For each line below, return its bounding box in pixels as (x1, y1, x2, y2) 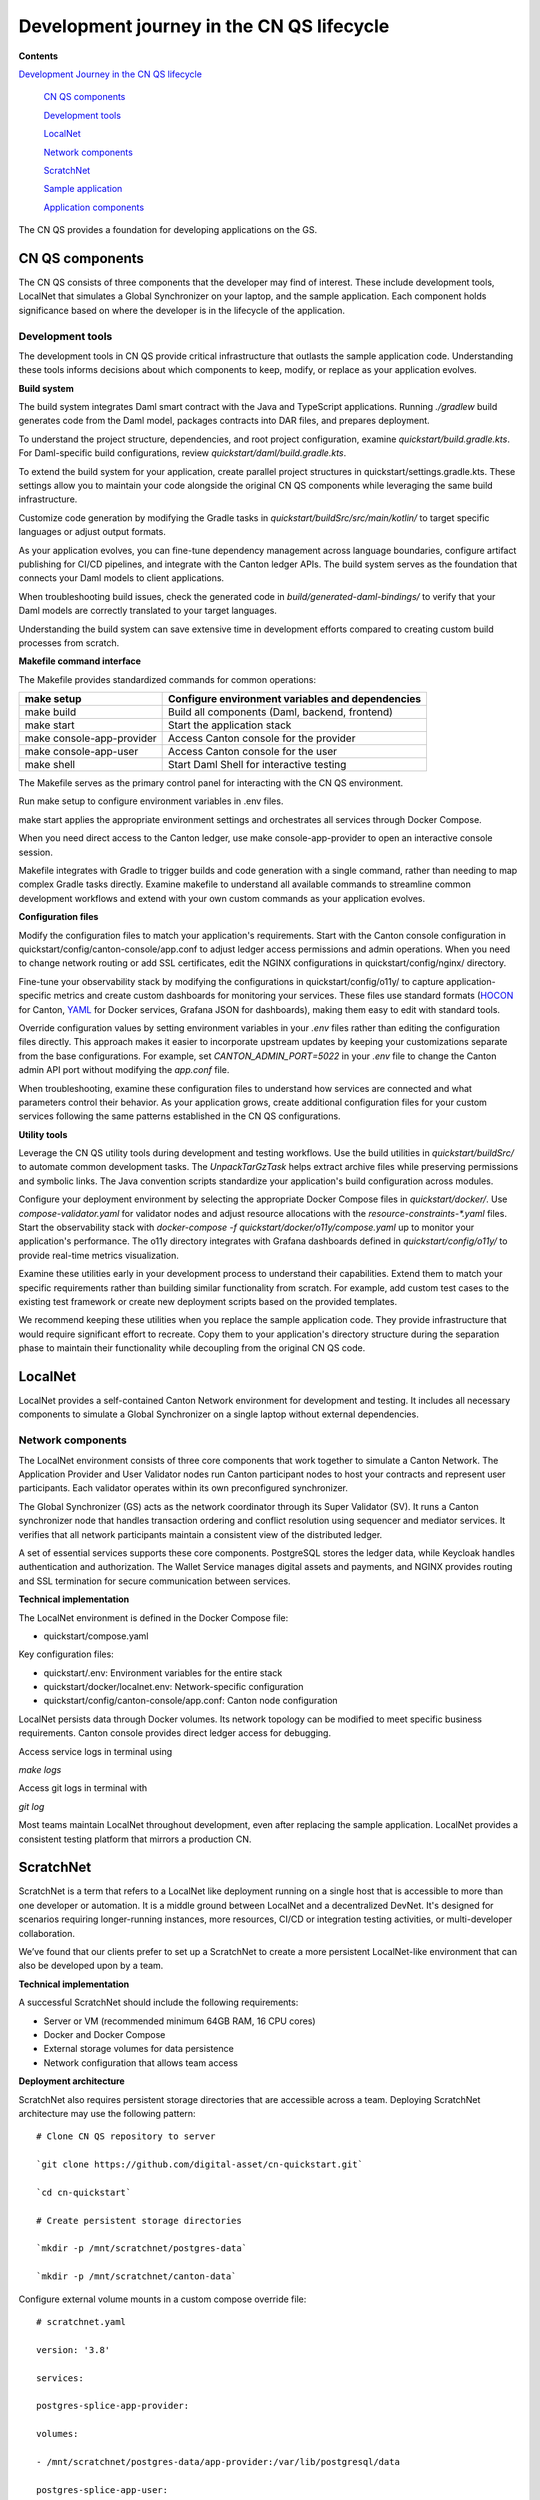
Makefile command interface (18, 655, 142, 667)
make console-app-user (24, 745, 139, 759)
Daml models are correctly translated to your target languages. (18, 605, 277, 617)
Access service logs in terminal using (18, 1745, 173, 1757)
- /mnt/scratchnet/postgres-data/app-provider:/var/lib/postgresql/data (36, 2456, 400, 2467)
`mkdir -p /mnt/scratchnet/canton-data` (36, 2271, 237, 2282)
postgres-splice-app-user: (36, 2484, 169, 2495)
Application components (43, 201, 145, 213)
